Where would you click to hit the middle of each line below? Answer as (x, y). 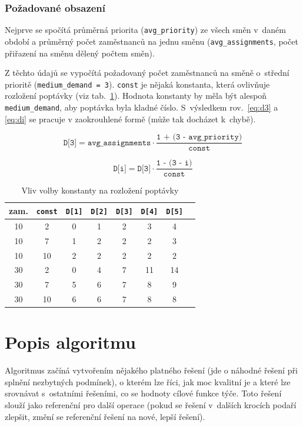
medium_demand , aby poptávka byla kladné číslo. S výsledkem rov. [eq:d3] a (141, 107)
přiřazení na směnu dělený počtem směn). (80, 53)
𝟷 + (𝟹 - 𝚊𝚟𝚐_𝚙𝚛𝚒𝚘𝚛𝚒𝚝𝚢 (198, 137)
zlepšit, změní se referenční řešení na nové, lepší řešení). (105, 416)
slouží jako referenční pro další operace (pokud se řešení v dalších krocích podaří (151, 405)
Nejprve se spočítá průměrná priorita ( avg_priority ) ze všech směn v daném (145, 30)
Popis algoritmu (70, 342)
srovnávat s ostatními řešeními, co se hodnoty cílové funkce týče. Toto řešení (143, 393)
